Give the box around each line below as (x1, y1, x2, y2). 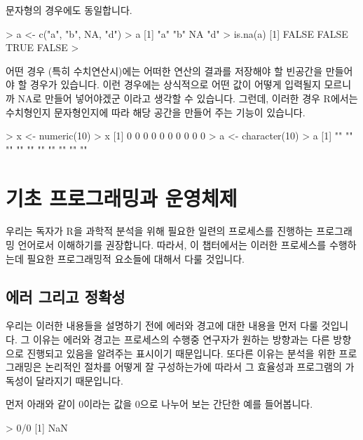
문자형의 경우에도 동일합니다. (6, 3, 132, 17)
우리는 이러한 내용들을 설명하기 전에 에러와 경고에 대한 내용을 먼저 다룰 (6, 318, 318, 333)
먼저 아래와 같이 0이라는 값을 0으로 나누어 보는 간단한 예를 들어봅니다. (6, 397, 313, 411)
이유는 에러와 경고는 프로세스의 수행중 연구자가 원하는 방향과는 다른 (32, 332, 330, 347)
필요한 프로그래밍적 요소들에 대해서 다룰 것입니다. (27, 251, 245, 266)
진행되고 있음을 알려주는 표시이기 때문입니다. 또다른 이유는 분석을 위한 (27, 345, 336, 360)
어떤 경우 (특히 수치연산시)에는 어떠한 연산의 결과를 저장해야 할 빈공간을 (6, 63, 323, 78)
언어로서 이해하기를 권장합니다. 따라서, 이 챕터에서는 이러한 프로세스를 (18, 238, 327, 252)
